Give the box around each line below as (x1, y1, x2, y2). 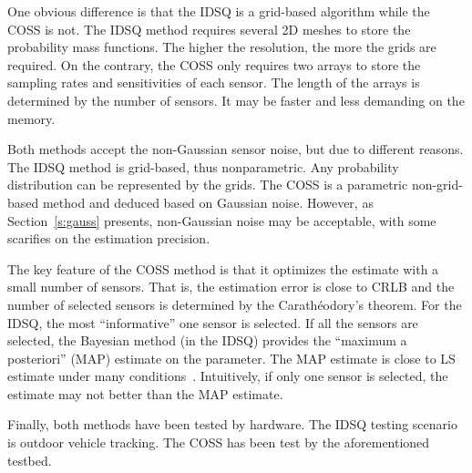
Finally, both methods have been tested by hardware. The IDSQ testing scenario (7, 415, 457, 434)
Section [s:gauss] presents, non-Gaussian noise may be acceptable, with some (7, 211, 436, 230)
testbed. (7, 450, 52, 469)
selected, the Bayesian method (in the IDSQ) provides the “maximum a (7, 331, 407, 350)
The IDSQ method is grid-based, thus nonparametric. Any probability (7, 157, 399, 176)
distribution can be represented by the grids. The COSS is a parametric (7, 175, 408, 194)
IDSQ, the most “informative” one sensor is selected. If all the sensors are (7, 313, 418, 332)
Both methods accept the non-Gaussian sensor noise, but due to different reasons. (7, 139, 464, 159)
